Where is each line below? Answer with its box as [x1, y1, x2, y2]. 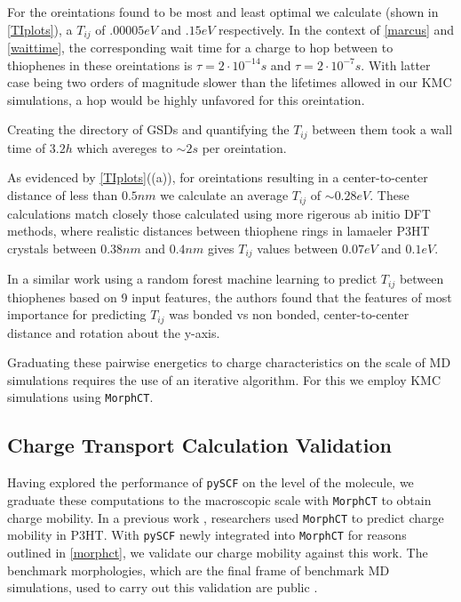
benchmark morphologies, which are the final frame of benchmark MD [7, 560, 390, 579]
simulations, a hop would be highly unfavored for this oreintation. [7, 90, 365, 108]
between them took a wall [312, 120, 453, 139]
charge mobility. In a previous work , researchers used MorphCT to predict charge [7, 508, 444, 526]
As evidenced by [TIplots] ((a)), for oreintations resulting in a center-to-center [7, 168, 428, 187]
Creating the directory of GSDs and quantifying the [7, 120, 290, 139]
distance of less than [7, 186, 118, 205]
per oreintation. [202, 138, 287, 157]
